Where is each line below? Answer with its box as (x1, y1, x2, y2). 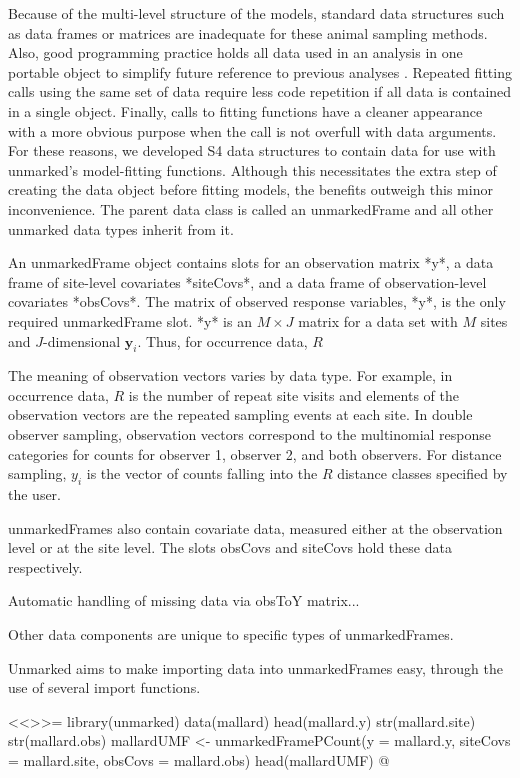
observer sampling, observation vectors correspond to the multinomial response (8, 424, 492, 445)
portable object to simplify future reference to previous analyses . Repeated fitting (8, 61, 512, 82)
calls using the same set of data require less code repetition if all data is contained (8, 81, 512, 102)
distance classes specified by (337, 463, 508, 484)
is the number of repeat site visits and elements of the (128, 384, 459, 405)
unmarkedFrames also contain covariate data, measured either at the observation (8, 517, 503, 538)
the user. (8, 484, 62, 505)
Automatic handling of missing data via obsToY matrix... (8, 590, 360, 611)
